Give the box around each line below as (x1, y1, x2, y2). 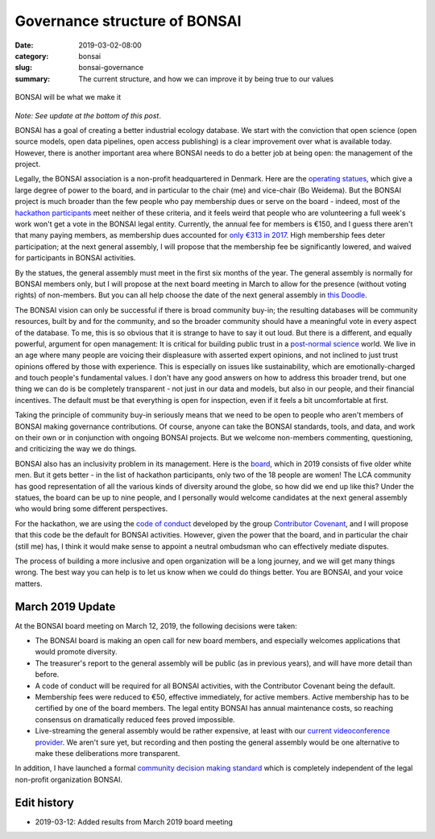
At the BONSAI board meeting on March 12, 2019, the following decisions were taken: (14, 621, 297, 630)
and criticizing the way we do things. (14, 444, 137, 454)
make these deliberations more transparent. (35, 748, 180, 758)
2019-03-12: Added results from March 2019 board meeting (35, 816, 234, 826)
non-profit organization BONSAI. (14, 775, 123, 784)
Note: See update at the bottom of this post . (14, 110, 161, 120)
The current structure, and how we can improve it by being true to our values (78, 73, 334, 84)
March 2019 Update (14, 600, 116, 613)
